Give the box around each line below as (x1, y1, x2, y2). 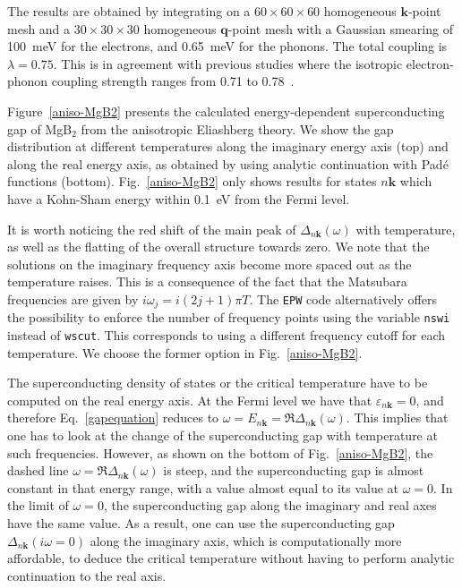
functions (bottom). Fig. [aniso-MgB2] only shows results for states (7, 172, 377, 191)
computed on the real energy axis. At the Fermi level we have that (7, 390, 372, 409)
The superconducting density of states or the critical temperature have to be (7, 373, 428, 392)
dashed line (7, 461, 69, 480)
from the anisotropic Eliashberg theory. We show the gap (81, 119, 394, 138)
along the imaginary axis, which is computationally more (90, 531, 402, 550)
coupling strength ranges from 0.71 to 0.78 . (51, 72, 295, 90)
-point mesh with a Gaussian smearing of (227, 19, 453, 38)
